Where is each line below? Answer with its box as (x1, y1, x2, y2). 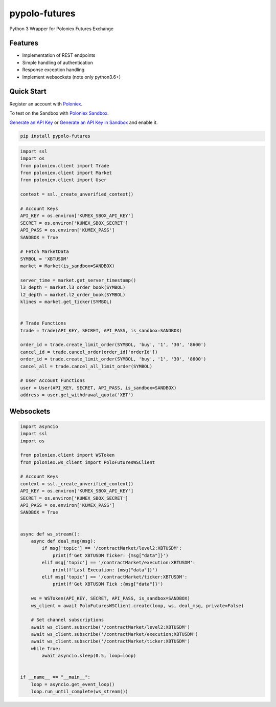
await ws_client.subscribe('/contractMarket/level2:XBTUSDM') (31, 624, 190, 630)
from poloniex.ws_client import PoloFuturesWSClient (20, 459, 155, 465)
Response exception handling (22, 67, 85, 73)
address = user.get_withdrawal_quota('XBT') (20, 392, 134, 398)
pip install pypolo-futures (20, 133, 90, 139)
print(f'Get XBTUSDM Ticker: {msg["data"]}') (52, 552, 169, 558)
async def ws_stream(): (20, 531, 80, 537)
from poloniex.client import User (20, 177, 107, 183)
